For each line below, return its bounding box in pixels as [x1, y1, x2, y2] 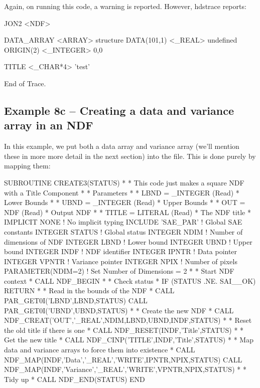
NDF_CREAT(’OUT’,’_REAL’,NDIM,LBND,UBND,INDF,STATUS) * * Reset [4, 315, 252, 325]
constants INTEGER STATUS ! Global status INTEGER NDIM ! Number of [4, 226, 243, 237]
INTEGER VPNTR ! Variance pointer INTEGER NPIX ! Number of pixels [4, 256, 237, 266]
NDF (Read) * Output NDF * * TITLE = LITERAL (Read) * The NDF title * [4, 207, 251, 217]
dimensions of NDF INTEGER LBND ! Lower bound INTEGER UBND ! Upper [4, 236, 252, 247]
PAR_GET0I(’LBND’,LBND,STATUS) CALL [4, 295, 148, 306]
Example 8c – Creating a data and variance [4, 102, 234, 118]
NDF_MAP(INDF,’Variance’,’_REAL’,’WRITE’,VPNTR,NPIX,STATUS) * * [4, 364, 246, 374]
